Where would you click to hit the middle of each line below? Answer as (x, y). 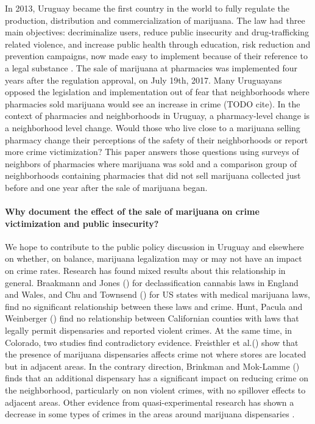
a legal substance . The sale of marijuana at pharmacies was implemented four (151, 67)
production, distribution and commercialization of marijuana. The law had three (155, 20)
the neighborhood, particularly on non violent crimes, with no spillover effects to (155, 390)
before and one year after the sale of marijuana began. (106, 187)
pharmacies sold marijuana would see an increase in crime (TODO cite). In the (153, 103)
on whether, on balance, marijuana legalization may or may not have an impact (154, 258)
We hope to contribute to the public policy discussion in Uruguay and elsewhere (154, 246)
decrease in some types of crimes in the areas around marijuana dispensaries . (150, 414)
